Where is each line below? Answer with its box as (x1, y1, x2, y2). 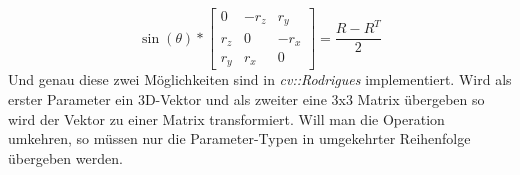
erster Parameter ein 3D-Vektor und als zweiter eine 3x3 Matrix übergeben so (8, 89, 485, 110)
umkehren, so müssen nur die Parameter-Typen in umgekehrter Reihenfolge (8, 128, 471, 149)
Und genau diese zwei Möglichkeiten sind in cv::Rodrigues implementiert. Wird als (8, 69, 512, 90)
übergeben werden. (8, 147, 123, 168)
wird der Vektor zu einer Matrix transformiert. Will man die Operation (8, 108, 445, 129)
